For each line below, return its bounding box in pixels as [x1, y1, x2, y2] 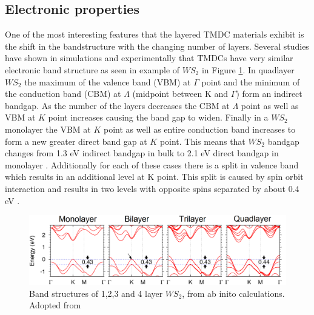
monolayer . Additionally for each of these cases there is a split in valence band [5, 158, 299, 171]
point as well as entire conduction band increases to [104, 122, 296, 135]
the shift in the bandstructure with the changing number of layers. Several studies [5, 39, 309, 52]
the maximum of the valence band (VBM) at [24, 75, 191, 88]
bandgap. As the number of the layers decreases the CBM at [5, 99, 230, 111]
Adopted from [29, 299, 81, 311]
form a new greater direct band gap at [5, 134, 147, 147]
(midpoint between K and [132, 87, 229, 100]
